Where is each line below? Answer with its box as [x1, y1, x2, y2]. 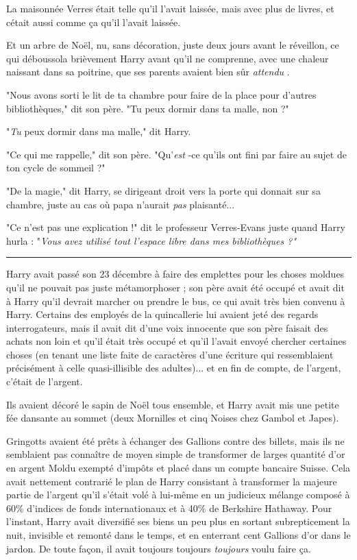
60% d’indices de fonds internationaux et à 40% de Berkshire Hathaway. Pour [6, 500, 332, 515]
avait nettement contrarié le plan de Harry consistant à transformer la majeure [6, 474, 337, 488]
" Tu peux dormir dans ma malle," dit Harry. [6, 124, 191, 138]
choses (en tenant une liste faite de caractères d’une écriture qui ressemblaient [6, 347, 334, 361]
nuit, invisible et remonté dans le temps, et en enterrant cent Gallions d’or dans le [6, 528, 351, 541]
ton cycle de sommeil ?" [6, 160, 106, 175]
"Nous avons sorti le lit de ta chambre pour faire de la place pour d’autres [6, 87, 317, 101]
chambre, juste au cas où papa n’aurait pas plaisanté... [6, 197, 235, 211]
